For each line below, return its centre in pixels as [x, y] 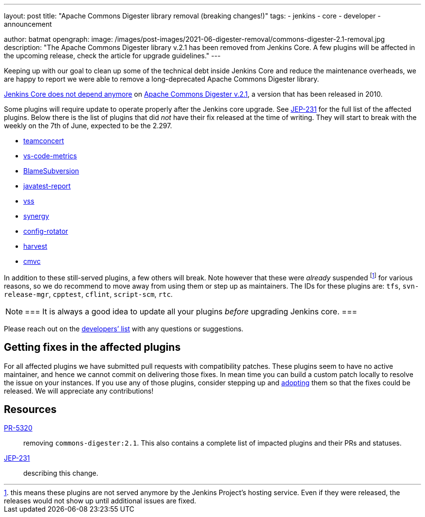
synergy [36, 216]
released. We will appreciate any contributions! [79, 391]
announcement [28, 24]
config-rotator [46, 231]
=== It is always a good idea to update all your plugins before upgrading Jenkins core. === [191, 311]
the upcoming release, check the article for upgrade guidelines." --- [112, 56]
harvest [35, 246]
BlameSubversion [51, 171]
